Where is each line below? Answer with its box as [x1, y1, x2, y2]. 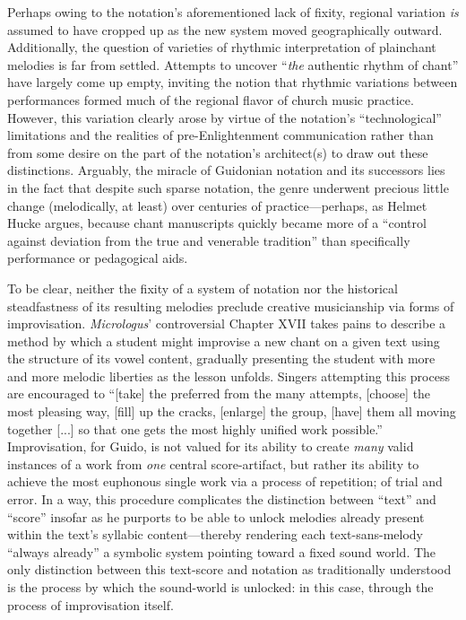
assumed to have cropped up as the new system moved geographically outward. [7, 20, 443, 39]
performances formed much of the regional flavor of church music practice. [7, 90, 414, 109]
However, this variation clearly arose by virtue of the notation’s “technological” [7, 108, 442, 127]
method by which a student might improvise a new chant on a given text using [7, 331, 440, 350]
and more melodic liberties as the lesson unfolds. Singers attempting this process [7, 366, 450, 385]
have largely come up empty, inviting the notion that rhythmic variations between [7, 73, 458, 92]
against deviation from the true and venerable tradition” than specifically [7, 231, 410, 249]
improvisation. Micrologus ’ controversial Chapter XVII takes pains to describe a [7, 314, 446, 333]
